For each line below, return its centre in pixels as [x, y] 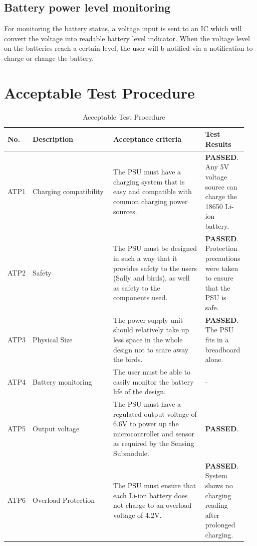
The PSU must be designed [155, 248]
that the [218, 287]
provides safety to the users [155, 268]
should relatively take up [151, 330]
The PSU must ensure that [155, 485]
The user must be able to [152, 371]
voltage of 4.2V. [137, 515]
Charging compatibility [68, 191]
